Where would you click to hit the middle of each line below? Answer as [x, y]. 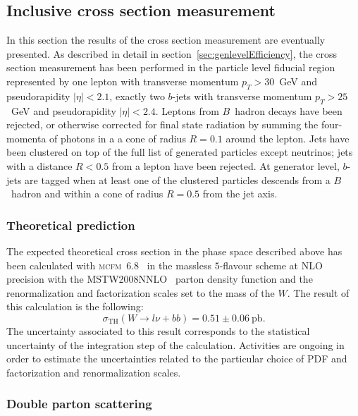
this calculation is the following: [75, 306]
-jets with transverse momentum [242, 96]
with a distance [39, 165]
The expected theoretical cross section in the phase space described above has [174, 251]
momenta [26, 138]
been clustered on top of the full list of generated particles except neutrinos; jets [180, 152]
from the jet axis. [240, 194]
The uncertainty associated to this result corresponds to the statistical [158, 330]
